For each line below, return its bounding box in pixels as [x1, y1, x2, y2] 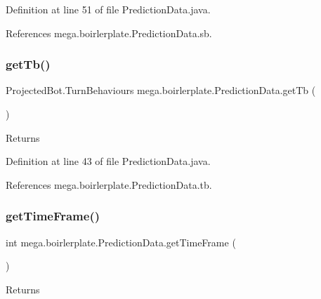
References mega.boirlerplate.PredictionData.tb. [6, 177, 212, 192]
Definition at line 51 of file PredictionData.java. [6, 2, 211, 16]
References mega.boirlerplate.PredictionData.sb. [6, 25, 212, 40]
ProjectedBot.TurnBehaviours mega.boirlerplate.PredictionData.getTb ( [6, 83, 316, 98]
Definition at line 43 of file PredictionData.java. [6, 154, 211, 168]
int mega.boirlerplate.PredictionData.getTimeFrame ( [6, 234, 236, 249]
